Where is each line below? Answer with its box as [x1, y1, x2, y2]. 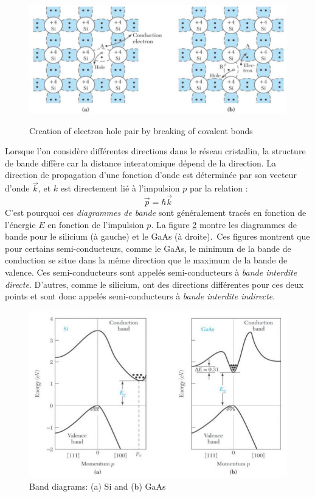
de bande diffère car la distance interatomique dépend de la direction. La [5, 156, 277, 169]
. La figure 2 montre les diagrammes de [151, 218, 297, 231]
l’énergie [5, 218, 36, 231]
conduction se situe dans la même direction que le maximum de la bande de [5, 254, 288, 266]
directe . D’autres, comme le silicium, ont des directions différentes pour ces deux [5, 277, 303, 290]
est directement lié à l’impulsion [60, 182, 180, 195]
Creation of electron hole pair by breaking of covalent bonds [29, 124, 253, 137]
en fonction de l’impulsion [47, 218, 144, 231]
